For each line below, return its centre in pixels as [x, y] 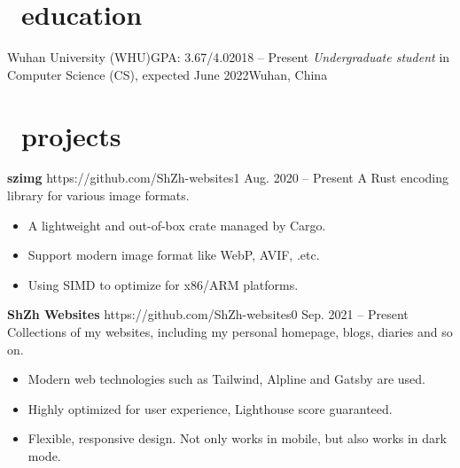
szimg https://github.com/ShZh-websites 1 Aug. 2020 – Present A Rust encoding [228, 178]
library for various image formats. [98, 195]
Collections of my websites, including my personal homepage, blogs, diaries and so [230, 331]
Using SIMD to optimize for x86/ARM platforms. [163, 284]
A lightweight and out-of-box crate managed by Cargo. [177, 225]
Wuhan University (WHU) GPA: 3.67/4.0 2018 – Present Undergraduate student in [229, 57]
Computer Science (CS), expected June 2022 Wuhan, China [168, 74]
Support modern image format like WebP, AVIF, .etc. [174, 255]
